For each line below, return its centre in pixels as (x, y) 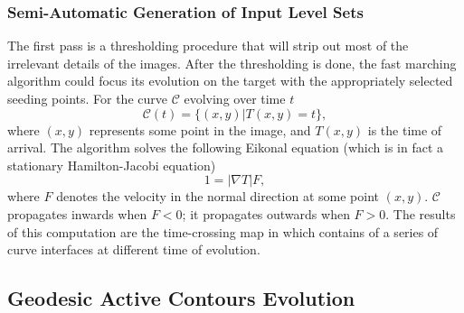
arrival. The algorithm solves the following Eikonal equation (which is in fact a (226, 147)
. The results (421, 213)
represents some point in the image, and (200, 129)
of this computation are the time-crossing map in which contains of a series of (223, 231)
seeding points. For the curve (87, 98)
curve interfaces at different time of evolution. (134, 249)
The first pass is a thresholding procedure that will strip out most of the (208, 46)
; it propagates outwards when (266, 213)
